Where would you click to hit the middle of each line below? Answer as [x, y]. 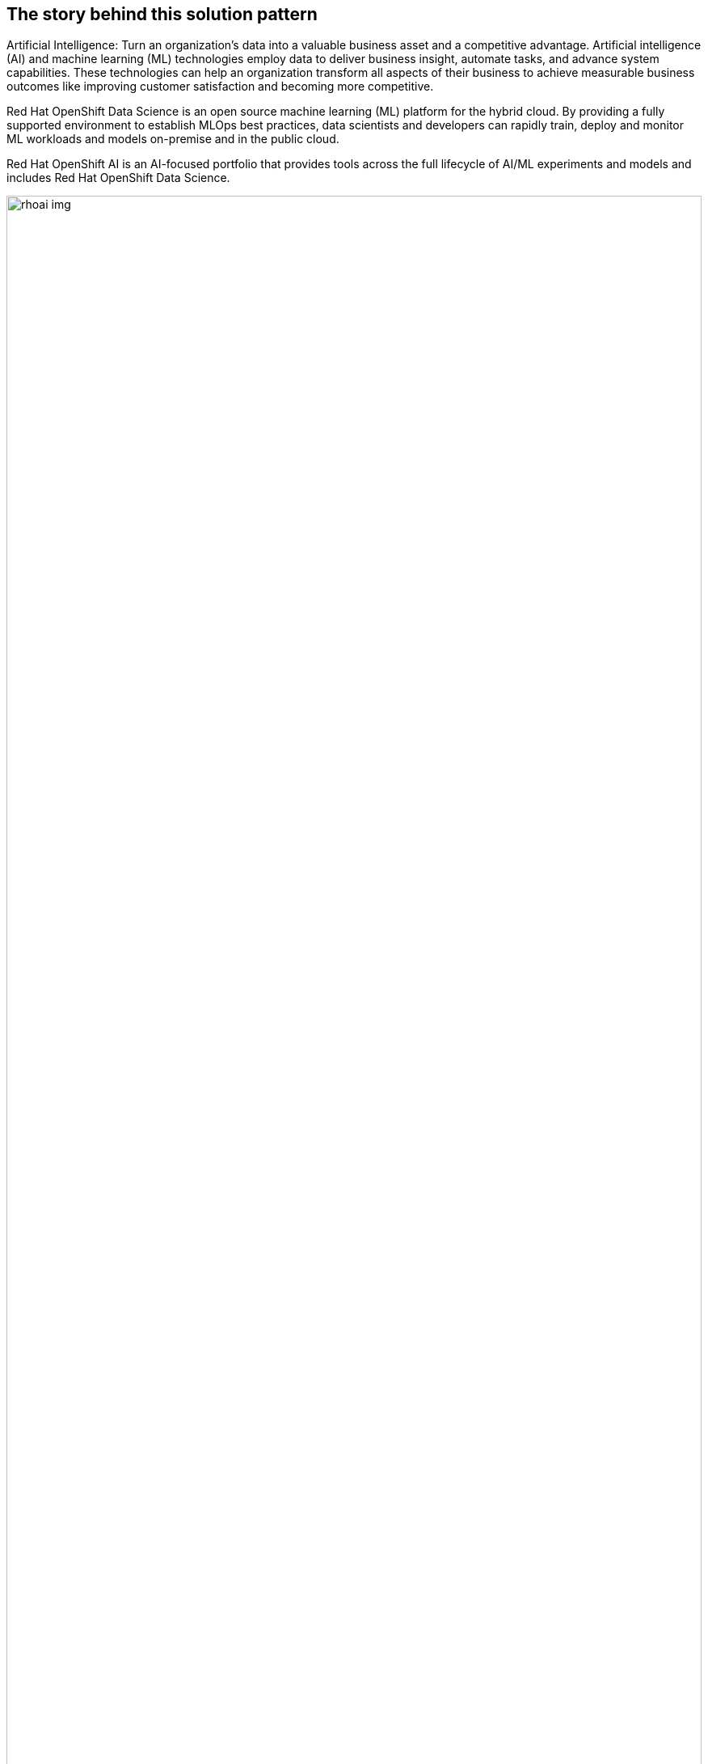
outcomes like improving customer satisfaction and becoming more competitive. [220, 87]
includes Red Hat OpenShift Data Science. [118, 178]
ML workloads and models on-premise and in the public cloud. [173, 139]
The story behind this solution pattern [162, 14]
